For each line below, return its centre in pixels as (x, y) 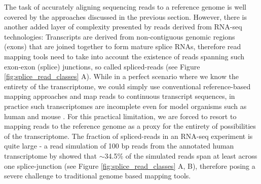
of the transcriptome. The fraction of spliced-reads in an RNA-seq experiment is (128, 136)
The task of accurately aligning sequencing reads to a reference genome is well (125, 7)
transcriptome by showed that (51, 155)
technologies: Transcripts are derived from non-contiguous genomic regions (120, 36)
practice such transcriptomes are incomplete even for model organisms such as (125, 106)
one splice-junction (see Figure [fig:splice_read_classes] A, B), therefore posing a (130, 165)
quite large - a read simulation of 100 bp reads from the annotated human (119, 146)
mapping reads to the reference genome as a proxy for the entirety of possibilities (130, 126)
